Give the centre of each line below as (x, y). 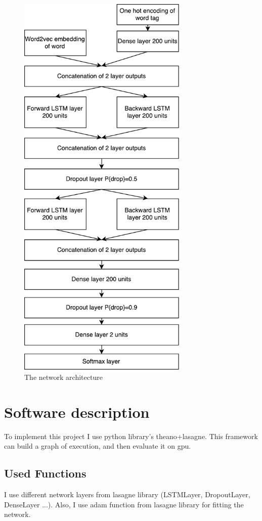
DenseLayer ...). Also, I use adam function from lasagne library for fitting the (124, 504)
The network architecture (63, 377)
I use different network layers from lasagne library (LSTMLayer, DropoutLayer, (127, 494)
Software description (77, 411)
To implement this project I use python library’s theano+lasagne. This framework (131, 436)
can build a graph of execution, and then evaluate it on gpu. (98, 446)
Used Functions (45, 473)
